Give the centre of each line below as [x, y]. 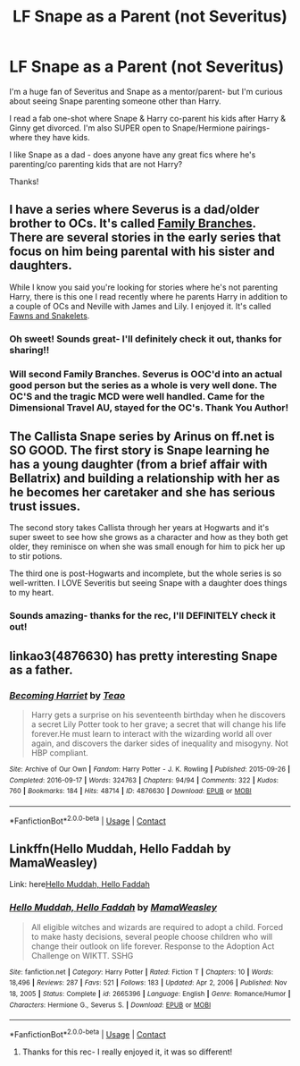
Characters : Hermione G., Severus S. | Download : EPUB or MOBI [110, 1005]
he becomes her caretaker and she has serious [142, 492]
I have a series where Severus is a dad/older [134, 210]
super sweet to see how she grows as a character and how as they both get [149, 537]
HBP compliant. [59, 753]
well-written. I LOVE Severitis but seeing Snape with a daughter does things [148, 583]
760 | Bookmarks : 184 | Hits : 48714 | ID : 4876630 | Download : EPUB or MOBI [130, 791]
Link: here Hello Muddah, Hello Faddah [79, 884]
